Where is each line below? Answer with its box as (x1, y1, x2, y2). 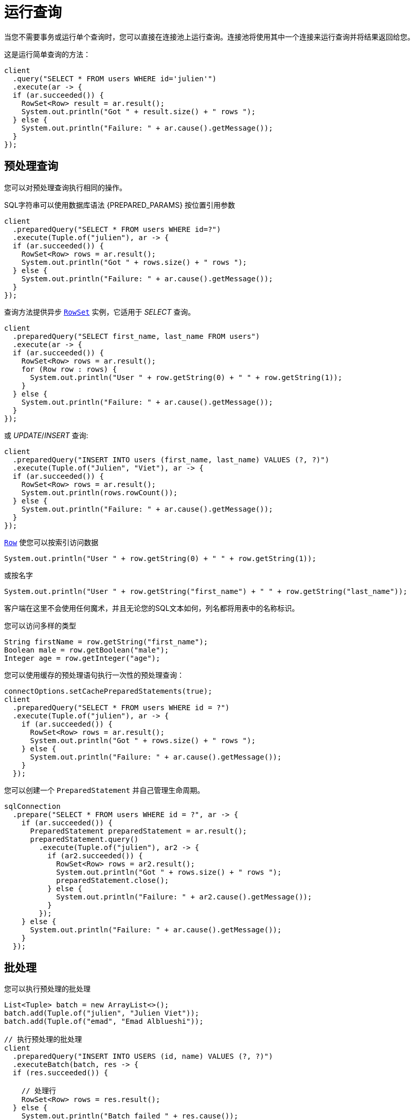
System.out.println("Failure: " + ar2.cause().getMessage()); (56, 892, 312, 901)
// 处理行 (21, 1087, 57, 1095)
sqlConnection (4, 802, 61, 810)
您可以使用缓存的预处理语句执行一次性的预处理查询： (4, 670, 184, 679)
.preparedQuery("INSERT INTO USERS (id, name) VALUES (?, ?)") (12, 1052, 273, 1061)
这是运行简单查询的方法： (4, 49, 91, 59)
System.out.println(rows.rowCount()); (21, 488, 178, 497)
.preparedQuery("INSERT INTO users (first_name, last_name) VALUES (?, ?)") (12, 455, 330, 464)
